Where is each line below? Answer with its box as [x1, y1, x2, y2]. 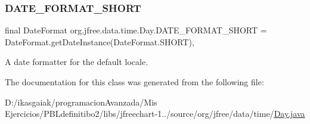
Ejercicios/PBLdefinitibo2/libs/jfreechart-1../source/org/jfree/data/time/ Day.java [5, 107, 305, 120]
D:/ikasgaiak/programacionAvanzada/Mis [5, 95, 157, 108]
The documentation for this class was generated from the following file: [5, 76, 264, 88]
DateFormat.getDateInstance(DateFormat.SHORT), [5, 35, 194, 48]
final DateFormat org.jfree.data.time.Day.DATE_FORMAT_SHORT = [5, 24, 267, 36]
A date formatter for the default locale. [5, 55, 148, 68]
